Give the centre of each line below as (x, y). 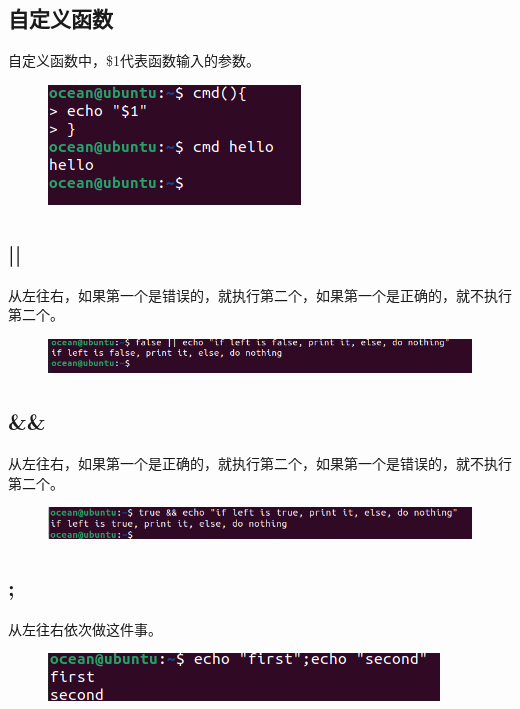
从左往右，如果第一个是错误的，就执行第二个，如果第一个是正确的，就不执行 (260, 294)
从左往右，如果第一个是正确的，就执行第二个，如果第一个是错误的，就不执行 (260, 462)
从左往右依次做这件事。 (85, 628)
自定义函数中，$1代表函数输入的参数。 (134, 60)
